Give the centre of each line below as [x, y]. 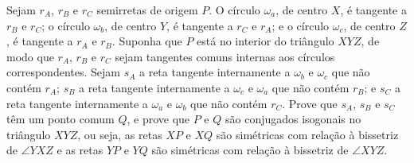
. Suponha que [147, 41]
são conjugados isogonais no [293, 119]
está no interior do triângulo [266, 41]
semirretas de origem [147, 10]
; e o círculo [301, 25]
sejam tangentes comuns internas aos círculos [225, 56]
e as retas [80, 150]
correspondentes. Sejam [63, 72]
